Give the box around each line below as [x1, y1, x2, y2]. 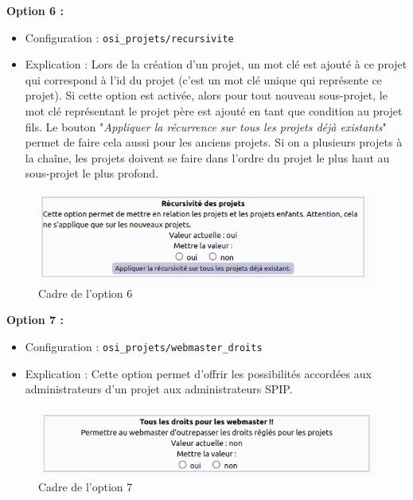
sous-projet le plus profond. [25, 165, 158, 182]
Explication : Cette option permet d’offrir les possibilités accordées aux [25, 365, 372, 381]
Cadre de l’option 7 [38, 479, 133, 495]
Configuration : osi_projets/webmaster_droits [25, 338, 263, 354]
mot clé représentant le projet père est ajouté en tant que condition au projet [25, 103, 403, 119]
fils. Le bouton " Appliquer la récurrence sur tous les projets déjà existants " [25, 118, 387, 135]
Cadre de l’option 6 [38, 284, 133, 301]
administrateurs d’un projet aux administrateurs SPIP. [25, 381, 293, 397]
